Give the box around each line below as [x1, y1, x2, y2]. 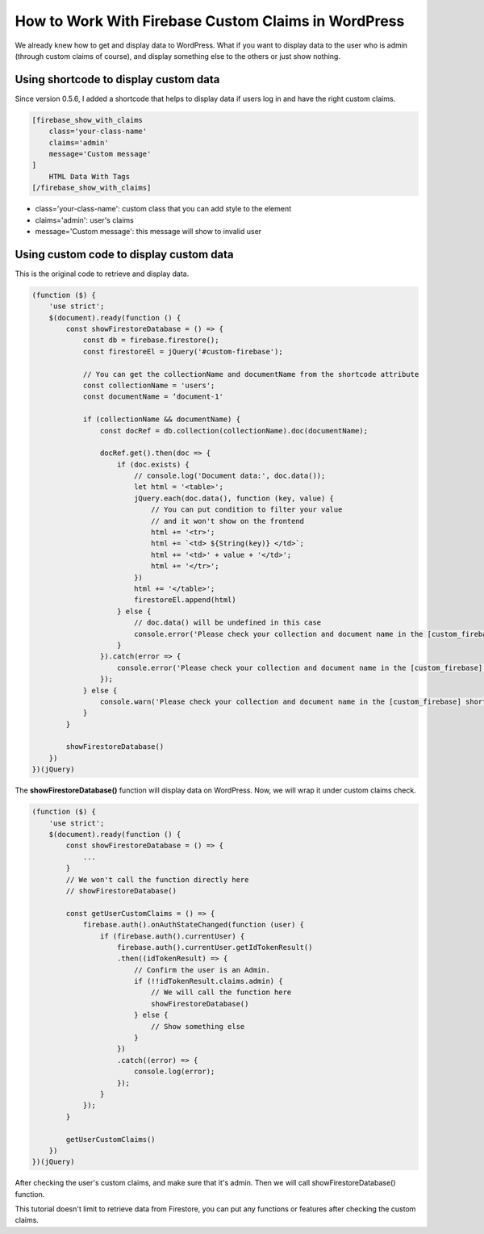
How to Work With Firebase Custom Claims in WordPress [15, 12, 405, 30]
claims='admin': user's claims [35, 215, 135, 225]
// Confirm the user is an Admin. [133, 965, 270, 974]
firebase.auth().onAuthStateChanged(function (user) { [82, 920, 305, 930]
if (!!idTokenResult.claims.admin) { [133, 977, 283, 986]
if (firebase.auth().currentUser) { [99, 931, 245, 940]
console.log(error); [133, 1067, 215, 1077]
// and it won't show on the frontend [150, 517, 305, 525]
